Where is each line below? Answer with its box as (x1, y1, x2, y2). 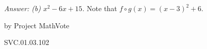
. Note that (82, 3, 117, 13)
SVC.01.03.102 (4, 37, 49, 47)
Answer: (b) (4, 3, 41, 13)
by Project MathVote (4, 20, 70, 30)
